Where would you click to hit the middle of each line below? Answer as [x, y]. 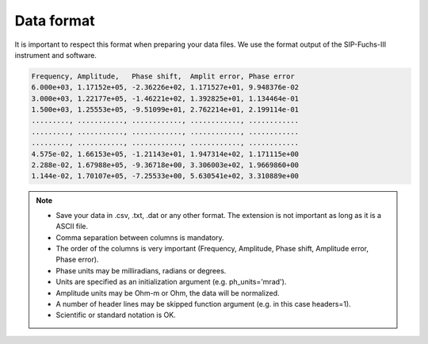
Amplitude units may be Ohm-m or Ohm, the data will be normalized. [168, 292]
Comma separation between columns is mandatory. [140, 237]
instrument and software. [55, 55]
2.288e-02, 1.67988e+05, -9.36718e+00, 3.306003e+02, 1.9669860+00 [165, 165]
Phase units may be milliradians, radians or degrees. [141, 270]
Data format [55, 21]
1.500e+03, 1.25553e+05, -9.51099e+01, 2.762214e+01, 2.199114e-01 [165, 110]
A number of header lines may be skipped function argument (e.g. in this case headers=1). [204, 304]
